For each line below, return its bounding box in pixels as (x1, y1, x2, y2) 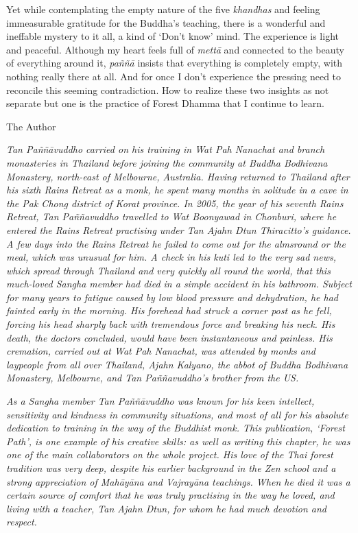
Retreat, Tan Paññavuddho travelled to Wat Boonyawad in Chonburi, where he (6, 209, 337, 224)
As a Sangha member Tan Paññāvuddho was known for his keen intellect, (6, 394, 315, 408)
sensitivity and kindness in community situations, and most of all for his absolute (6, 407, 348, 421)
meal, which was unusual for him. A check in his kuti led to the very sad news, (6, 250, 336, 264)
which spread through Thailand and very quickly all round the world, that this (6, 263, 331, 277)
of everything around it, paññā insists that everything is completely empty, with (6, 56, 342, 70)
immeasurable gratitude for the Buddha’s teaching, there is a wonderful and (6, 15, 326, 29)
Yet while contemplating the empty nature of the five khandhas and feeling (6, 2, 320, 16)
